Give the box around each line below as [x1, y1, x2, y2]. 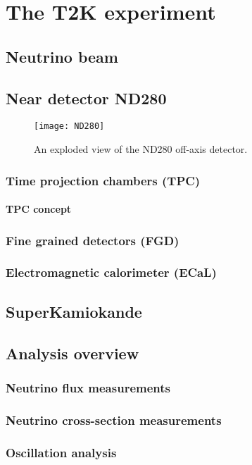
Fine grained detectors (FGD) [6, 231, 179, 249]
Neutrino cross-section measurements [6, 411, 222, 428]
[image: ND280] [34, 121, 105, 132]
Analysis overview [6, 342, 139, 364]
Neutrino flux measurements [6, 378, 170, 396]
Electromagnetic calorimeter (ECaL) [6, 263, 217, 281]
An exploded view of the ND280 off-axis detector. [34, 142, 248, 156]
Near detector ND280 [6, 87, 167, 108]
